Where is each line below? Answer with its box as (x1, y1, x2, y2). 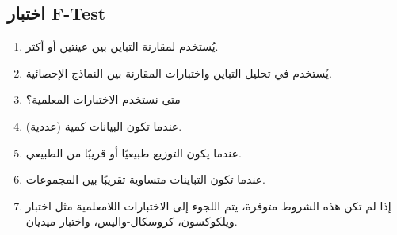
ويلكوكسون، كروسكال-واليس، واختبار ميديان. (25, 213, 238, 229)
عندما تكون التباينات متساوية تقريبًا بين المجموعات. (25, 171, 265, 188)
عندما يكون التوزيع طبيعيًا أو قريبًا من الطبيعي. (25, 144, 242, 161)
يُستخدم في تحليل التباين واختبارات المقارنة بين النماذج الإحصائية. (25, 64, 332, 81)
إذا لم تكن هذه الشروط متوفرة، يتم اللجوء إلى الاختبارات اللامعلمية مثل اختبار (25, 197, 391, 214)
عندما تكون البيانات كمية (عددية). (25, 117, 182, 134)
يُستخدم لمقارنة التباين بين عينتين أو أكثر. (25, 38, 219, 55)
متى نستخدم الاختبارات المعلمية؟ (25, 91, 181, 108)
